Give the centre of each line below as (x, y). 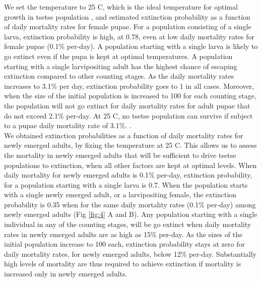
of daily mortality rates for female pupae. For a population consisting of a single (128, 26)
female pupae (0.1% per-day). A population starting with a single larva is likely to (131, 46)
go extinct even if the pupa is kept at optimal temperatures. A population (118, 56)
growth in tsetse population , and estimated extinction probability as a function (127, 16)
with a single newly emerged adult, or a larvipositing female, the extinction (120, 194)
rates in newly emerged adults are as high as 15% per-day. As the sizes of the (123, 234)
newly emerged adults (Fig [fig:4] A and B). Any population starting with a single (131, 214)
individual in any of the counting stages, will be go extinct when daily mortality (128, 224)
